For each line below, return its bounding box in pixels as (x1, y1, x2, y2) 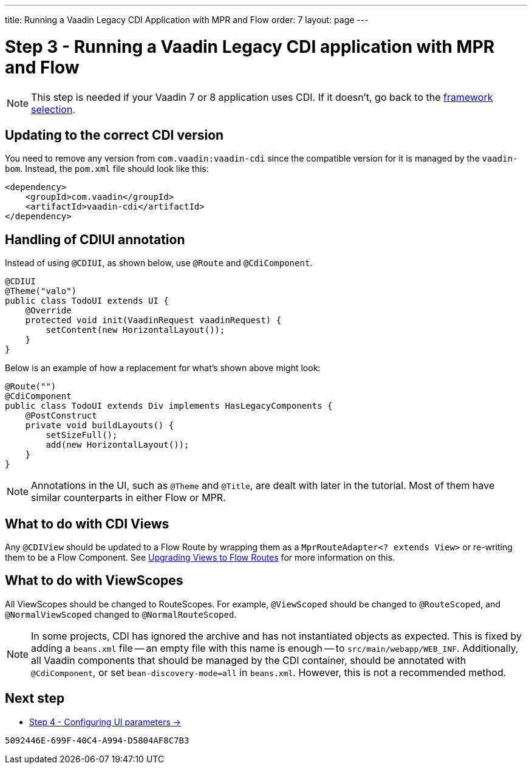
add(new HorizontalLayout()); (46, 440, 189, 450)
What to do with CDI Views (5, 516, 169, 531)
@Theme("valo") (5, 286, 77, 296)
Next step (5, 691, 65, 706)
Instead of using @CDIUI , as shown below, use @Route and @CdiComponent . (5, 258, 313, 268)
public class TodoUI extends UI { (5, 296, 169, 306)
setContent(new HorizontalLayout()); (46, 325, 225, 335)
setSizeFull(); (46, 430, 118, 440)
